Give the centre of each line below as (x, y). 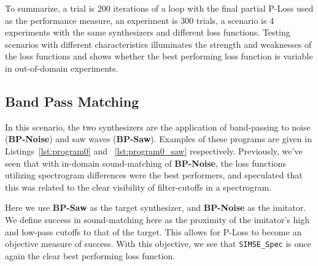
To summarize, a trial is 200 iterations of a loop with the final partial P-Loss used (159, 8)
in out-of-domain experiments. (62, 68)
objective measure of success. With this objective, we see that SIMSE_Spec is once (158, 244)
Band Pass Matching (72, 101)
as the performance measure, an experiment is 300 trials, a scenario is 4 (140, 20)
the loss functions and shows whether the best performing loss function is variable (159, 56)
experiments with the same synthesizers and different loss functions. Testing (148, 32)
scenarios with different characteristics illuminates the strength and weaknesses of (158, 44)
